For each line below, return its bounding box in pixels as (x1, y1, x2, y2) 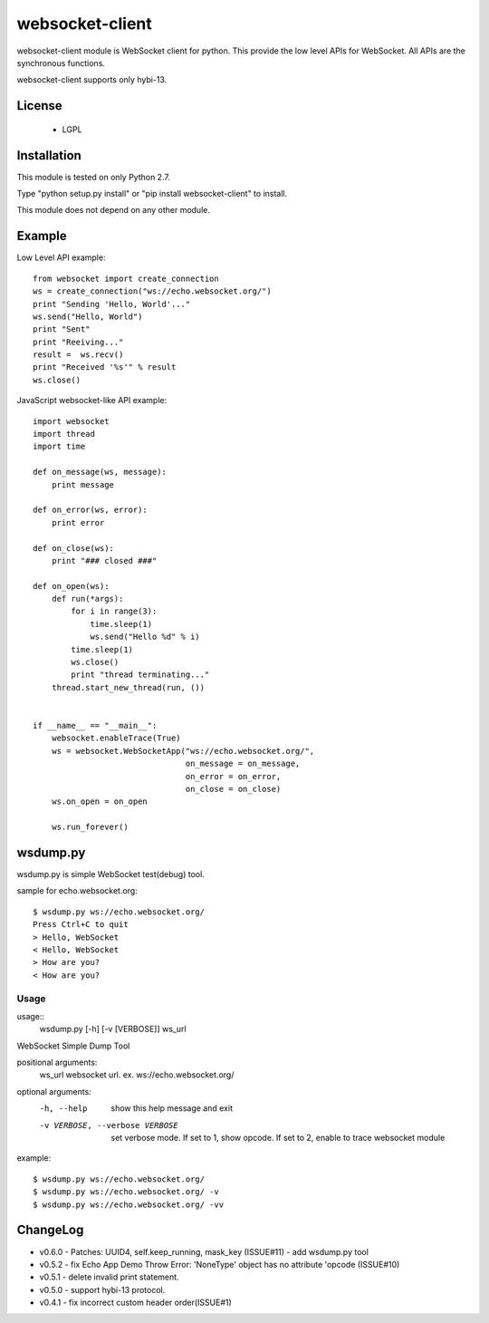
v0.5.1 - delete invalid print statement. (39, 1271, 180, 1282)
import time (33, 441, 86, 452)
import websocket (33, 416, 110, 426)
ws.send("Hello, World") (33, 311, 143, 322)
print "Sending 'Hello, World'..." (33, 299, 191, 309)
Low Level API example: (16, 252, 106, 263)
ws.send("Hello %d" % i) (90, 632, 201, 642)
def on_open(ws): (33, 581, 110, 591)
